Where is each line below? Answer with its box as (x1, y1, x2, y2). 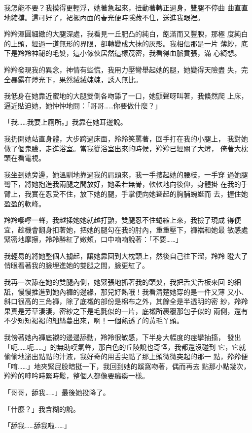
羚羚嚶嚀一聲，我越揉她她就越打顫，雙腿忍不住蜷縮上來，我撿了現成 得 (4, 215, 234, 225)
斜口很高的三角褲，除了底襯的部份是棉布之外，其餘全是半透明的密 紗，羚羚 (4, 296, 248, 306)
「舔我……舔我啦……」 (4, 420, 71, 431)
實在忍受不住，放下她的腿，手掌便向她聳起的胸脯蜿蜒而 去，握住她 (31, 188, 248, 199)
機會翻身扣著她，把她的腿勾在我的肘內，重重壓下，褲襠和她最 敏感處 (24, 224, 248, 234)
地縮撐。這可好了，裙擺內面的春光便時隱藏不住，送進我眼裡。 (4, 12, 204, 22)
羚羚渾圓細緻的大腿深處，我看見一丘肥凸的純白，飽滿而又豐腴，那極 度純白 (4, 29, 248, 39)
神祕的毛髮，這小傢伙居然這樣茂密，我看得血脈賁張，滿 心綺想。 (31, 48, 241, 58)
